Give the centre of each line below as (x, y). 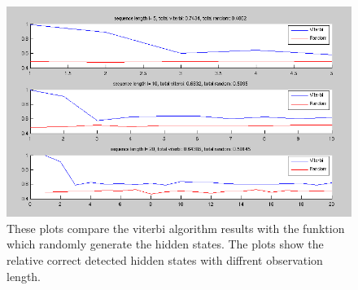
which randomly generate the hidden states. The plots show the (165, 244)
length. (24, 276)
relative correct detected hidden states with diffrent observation (165, 260)
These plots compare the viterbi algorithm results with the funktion (176, 228)
